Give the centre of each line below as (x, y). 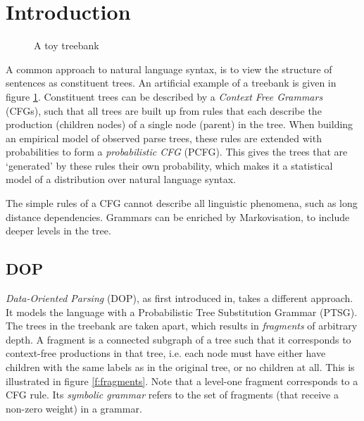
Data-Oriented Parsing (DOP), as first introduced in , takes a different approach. (180, 298)
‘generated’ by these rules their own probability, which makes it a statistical (169, 165)
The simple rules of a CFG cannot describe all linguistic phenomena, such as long (182, 203)
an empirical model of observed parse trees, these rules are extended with (164, 138)
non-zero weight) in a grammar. (74, 408)
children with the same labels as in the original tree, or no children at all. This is (180, 367)
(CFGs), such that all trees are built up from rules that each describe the (164, 110)
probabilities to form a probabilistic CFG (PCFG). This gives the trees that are (177, 152)
